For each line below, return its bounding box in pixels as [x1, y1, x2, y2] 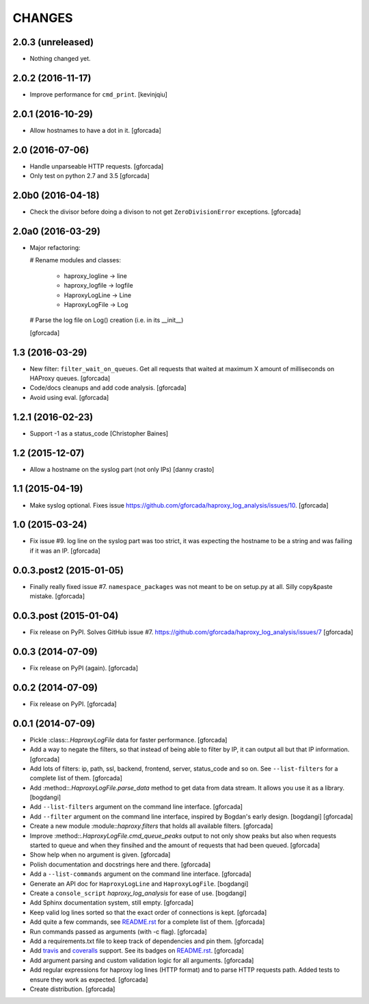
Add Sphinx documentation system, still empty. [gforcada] [29, 899, 194, 907]
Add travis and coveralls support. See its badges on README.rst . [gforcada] [29, 946, 244, 955]
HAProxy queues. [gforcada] [29, 374, 111, 383]
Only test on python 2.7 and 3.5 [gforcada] [29, 172, 150, 180]
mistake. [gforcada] [29, 592, 85, 601]
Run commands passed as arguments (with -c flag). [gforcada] [29, 927, 208, 936]
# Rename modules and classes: [29, 256, 121, 264]
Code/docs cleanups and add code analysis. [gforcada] [29, 384, 187, 392]
